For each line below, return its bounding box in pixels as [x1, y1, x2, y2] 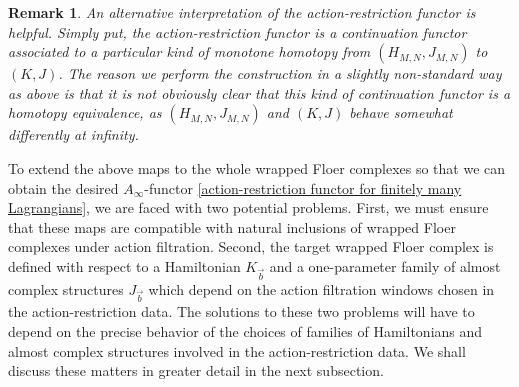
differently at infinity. [8, 124, 139, 145]
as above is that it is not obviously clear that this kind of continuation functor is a [8, 82, 511, 103]
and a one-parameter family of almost [269, 255, 501, 276]
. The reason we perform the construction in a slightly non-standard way [58, 63, 502, 84]
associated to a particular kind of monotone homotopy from [8, 41, 371, 62]
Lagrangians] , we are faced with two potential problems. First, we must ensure [8, 197, 489, 218]
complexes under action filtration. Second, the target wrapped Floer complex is [8, 236, 494, 257]
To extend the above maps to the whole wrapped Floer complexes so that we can [8, 157, 506, 178]
